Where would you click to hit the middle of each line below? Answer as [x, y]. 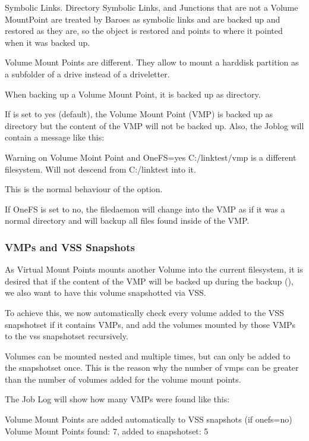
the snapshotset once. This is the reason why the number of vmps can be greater [152, 367]
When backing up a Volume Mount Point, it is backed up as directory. [133, 94]
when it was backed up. [48, 42]
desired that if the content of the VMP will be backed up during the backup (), [149, 281]
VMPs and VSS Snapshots [70, 247]
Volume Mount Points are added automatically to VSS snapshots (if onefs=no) [149, 419]
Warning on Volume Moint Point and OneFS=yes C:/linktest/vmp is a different [151, 157]
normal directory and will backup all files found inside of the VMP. [127, 220]
